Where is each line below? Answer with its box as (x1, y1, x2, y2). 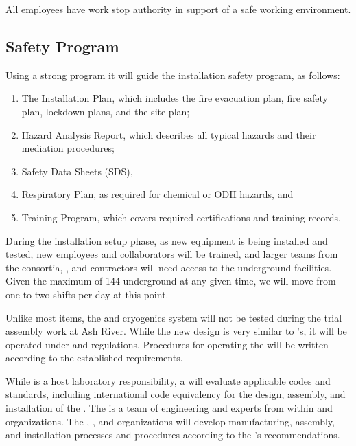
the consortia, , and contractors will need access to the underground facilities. (5, 260, 332, 274)
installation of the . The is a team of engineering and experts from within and (5, 401, 333, 415)
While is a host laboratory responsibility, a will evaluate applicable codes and (5, 373, 331, 388)
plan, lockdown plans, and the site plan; (21, 104, 190, 118)
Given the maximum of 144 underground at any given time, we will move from (5, 274, 336, 288)
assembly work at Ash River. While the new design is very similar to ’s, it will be (5, 324, 347, 338)
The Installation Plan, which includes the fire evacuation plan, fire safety (21, 91, 328, 105)
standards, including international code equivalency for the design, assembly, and (5, 387, 346, 401)
